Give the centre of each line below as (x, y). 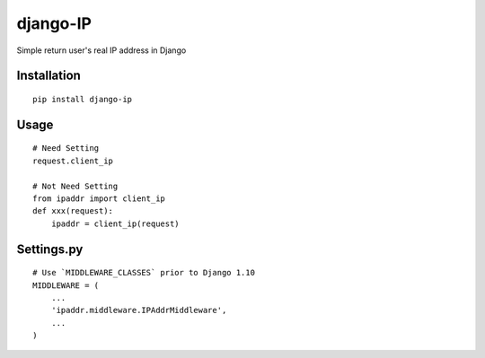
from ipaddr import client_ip (99, 198)
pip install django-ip (83, 99)
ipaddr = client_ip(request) (115, 223)
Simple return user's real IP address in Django (101, 50)
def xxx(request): (73, 211)
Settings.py (50, 249)
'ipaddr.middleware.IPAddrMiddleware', (139, 310)
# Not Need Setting (75, 186)
